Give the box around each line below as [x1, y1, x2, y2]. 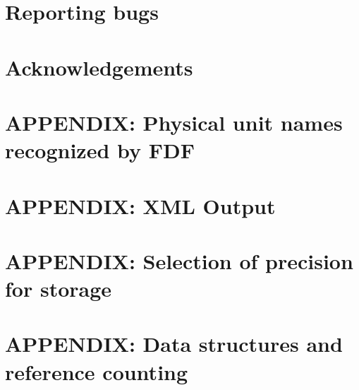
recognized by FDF [5, 136, 195, 165]
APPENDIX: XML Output [5, 191, 276, 220]
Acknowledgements [5, 52, 193, 81]
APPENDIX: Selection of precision [5, 246, 353, 275]
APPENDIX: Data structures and [5, 329, 343, 358]
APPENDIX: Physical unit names [5, 107, 343, 136]
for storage [5, 274, 112, 303]
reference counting [5, 357, 188, 386]
